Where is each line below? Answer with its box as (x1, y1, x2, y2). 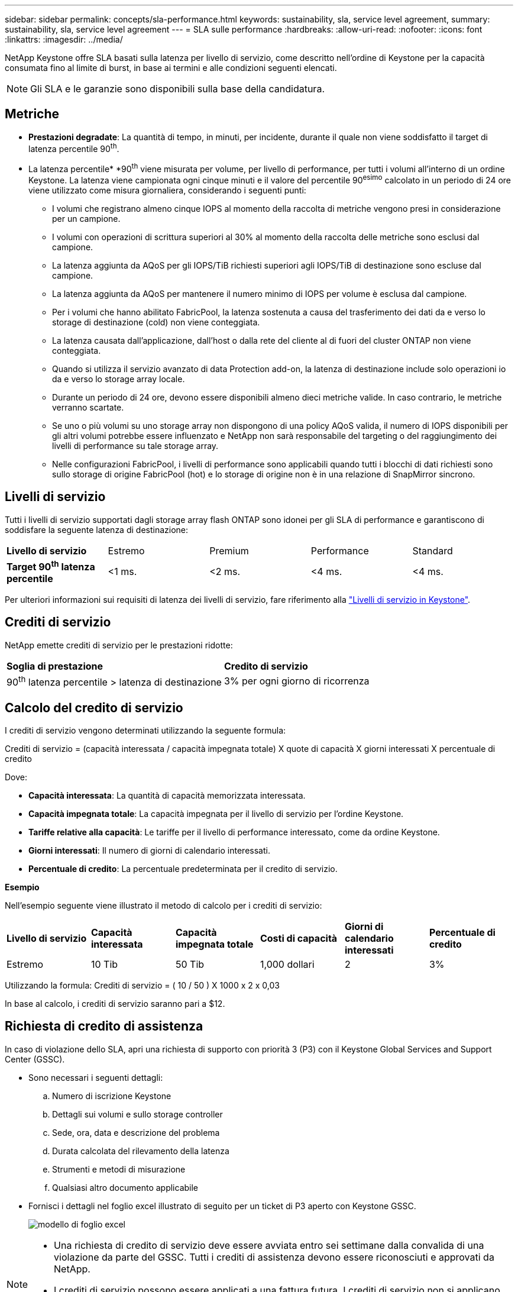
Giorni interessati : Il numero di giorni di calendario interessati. (28, 845, 270, 855)
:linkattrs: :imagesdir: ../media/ (5, 34, 123, 44)
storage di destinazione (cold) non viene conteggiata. (52, 316, 260, 327)
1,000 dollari (260, 958, 315, 970)
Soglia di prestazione (7, 660, 103, 672)
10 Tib (90, 958, 118, 970)
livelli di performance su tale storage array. (52, 440, 219, 451)
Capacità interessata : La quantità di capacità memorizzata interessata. (28, 790, 306, 800)
